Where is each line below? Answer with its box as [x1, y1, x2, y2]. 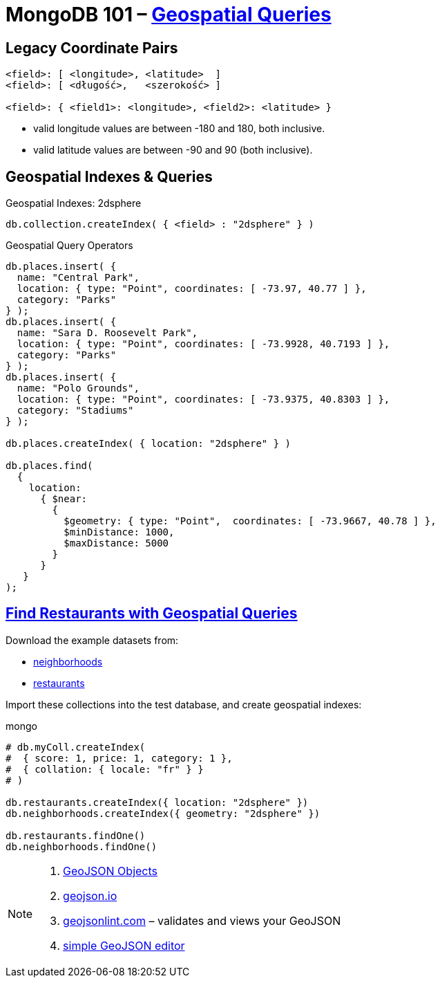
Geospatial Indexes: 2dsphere [6, 197, 142, 210]
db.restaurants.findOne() [6, 829, 146, 841]
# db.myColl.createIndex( [6, 741, 146, 753]
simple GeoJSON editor [63, 938, 185, 953]
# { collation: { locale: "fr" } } [6, 763, 204, 775]
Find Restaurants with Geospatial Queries [6, 605, 298, 623]
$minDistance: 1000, [64, 526, 175, 538]
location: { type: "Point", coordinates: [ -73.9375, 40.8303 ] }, [17, 394, 390, 405]
